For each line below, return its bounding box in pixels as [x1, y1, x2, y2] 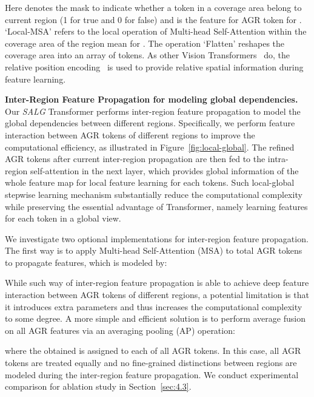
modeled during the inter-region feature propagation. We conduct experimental [5, 368, 299, 381]
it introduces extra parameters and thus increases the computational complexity [5, 300, 302, 313]
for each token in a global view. [5, 212, 121, 225]
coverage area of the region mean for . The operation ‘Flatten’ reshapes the [5, 36, 285, 49]
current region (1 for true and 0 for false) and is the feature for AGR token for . [5, 13, 302, 25]
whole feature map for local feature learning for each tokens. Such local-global [5, 176, 295, 189]
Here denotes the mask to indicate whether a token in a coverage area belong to [5, 1, 302, 13]
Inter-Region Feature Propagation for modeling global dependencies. [5, 93, 298, 106]
